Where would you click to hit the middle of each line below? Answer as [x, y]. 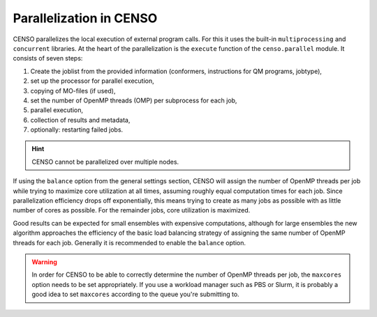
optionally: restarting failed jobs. [77, 130]
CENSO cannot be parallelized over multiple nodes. [105, 162]
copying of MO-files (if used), [73, 91]
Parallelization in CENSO [85, 18]
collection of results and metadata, [80, 120]
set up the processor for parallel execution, [92, 81]
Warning [44, 262]
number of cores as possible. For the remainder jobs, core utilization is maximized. [132, 210]
